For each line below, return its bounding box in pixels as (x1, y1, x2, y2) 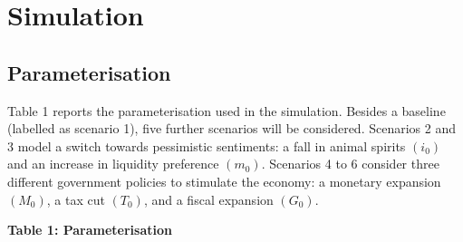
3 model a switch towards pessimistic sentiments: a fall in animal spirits (7, 136, 406, 155)
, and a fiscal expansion (143, 189, 274, 208)
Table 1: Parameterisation (7, 220, 172, 239)
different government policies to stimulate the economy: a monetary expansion (7, 171, 441, 190)
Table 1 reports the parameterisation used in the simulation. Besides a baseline (7, 101, 446, 120)
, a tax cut (46, 189, 105, 208)
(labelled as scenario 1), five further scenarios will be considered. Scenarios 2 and (7, 119, 456, 138)
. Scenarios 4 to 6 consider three (261, 154, 439, 173)
